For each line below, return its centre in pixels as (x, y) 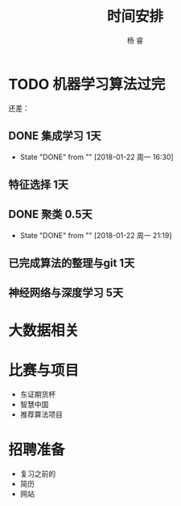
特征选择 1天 (39, 185)
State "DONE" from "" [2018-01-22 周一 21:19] (96, 235)
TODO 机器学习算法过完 (87, 84)
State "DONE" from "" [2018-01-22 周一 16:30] (97, 157)
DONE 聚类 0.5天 (50, 214)
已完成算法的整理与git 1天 (72, 263)
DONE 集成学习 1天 (55, 136)
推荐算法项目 (41, 414)
